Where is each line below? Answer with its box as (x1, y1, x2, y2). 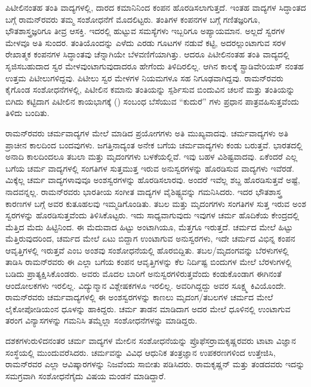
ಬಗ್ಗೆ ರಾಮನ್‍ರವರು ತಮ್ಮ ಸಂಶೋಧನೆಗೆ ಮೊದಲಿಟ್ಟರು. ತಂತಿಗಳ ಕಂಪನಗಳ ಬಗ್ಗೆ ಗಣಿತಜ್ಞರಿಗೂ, (5, 13, 260, 25)
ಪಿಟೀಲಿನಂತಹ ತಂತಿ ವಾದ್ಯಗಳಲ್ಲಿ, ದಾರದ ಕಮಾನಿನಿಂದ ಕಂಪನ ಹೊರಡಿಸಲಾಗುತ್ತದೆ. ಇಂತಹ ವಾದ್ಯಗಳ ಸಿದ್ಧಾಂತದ (5, 1, 306, 13)
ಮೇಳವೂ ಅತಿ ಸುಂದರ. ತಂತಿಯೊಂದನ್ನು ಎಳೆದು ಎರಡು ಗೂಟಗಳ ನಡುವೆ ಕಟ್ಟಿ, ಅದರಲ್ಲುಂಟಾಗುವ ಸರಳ (5, 36, 286, 48)
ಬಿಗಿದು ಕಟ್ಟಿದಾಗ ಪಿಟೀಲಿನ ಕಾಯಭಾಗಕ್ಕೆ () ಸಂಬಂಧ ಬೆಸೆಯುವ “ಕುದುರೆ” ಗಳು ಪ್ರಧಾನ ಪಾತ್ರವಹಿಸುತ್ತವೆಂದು (5, 95, 300, 107)
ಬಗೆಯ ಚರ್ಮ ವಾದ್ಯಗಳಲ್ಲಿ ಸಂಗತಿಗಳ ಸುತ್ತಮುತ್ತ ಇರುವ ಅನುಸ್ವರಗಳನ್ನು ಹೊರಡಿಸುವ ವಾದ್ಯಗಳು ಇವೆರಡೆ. (5, 161, 294, 174)
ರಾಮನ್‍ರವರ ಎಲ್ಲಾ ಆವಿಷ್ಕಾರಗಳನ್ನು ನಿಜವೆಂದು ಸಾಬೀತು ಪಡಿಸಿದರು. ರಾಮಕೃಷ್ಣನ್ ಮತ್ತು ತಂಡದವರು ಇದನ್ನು (5, 358, 305, 370)
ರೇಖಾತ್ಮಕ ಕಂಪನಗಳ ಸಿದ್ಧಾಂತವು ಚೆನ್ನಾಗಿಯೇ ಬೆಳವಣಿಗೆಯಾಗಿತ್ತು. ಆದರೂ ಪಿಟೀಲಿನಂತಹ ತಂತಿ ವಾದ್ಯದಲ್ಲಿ (5, 48, 290, 60)
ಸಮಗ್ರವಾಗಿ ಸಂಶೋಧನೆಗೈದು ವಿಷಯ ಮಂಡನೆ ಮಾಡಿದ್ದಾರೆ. (5, 369, 166, 382)
